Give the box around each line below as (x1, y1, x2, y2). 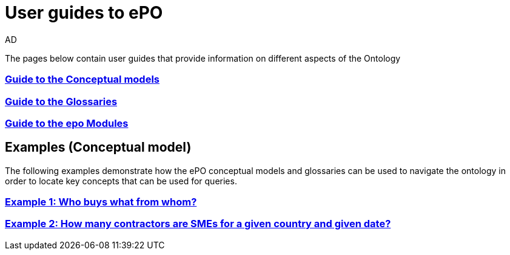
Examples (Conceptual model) (5, 140, 192, 155)
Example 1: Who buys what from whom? (5, 196, 197, 208)
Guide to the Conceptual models (5, 73, 160, 86)
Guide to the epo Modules (5, 117, 129, 129)
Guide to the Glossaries (5, 95, 118, 108)
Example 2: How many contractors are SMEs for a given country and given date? (5, 218, 391, 230)
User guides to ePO (5, 2, 163, 23)
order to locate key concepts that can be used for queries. (5, 175, 237, 186)
